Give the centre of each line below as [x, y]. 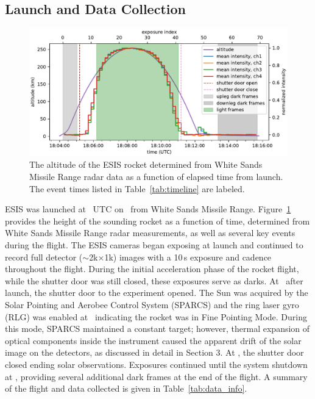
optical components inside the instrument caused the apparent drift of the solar [153, 340]
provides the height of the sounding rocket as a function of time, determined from [157, 221]
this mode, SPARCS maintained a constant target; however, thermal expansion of [157, 329]
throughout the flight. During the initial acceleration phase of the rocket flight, [152, 269]
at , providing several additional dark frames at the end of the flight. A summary [156, 376]
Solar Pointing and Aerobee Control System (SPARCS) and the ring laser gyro [152, 305]
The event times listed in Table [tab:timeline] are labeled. [137, 188]
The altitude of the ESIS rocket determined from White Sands [146, 164]
